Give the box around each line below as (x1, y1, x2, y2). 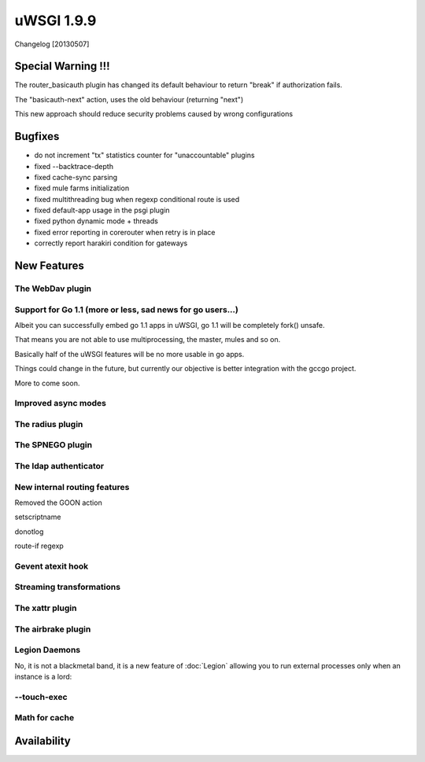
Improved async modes (14, 398, 106, 409)
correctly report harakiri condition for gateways (34, 238, 188, 248)
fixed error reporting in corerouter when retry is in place (34, 227, 216, 237)
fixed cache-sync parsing (34, 172, 118, 182)
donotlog (14, 527, 44, 536)
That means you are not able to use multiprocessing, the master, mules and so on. (14, 335, 281, 344)
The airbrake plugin (14, 624, 91, 635)
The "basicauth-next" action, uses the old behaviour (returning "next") (14, 94, 244, 104)
